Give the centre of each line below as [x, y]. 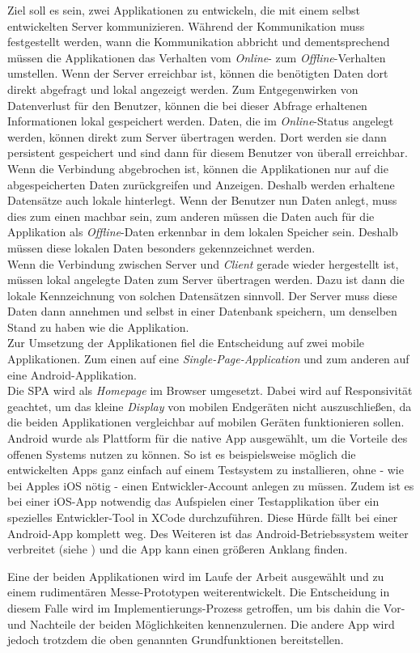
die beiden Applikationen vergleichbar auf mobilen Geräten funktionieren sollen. [206, 422]
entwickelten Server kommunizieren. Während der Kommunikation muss [186, 25]
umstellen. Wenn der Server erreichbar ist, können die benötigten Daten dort [198, 73]
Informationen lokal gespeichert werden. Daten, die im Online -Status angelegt [201, 121]
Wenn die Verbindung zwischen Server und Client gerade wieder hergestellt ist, [203, 263]
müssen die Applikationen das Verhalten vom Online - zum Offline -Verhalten [197, 57]
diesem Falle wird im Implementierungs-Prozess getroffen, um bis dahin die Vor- [206, 607]
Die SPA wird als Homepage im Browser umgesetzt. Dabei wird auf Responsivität [210, 390]
